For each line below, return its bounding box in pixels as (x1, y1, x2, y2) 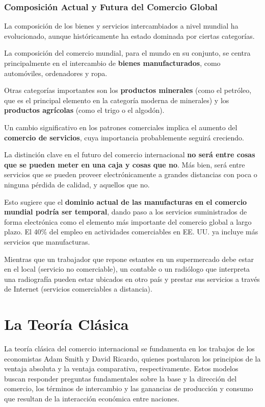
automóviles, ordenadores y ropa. (4, 67, 108, 78)
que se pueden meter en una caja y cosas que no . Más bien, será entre (4, 159, 245, 170)
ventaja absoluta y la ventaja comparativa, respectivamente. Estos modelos (4, 363, 238, 374)
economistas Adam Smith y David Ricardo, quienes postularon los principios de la (4, 353, 261, 364)
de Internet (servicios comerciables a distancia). (4, 283, 152, 294)
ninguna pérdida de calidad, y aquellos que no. (4, 179, 150, 189)
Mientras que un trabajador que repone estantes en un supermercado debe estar (4, 253, 254, 264)
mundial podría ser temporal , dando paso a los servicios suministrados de (4, 206, 247, 217)
